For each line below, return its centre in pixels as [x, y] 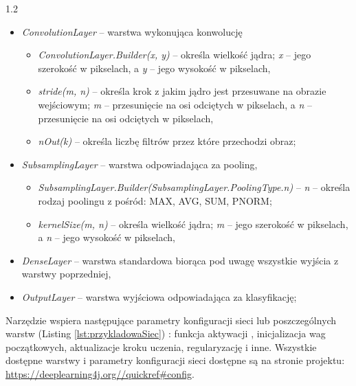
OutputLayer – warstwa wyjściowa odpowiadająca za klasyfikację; [159, 296]
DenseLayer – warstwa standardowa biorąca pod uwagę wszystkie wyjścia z [180, 260]
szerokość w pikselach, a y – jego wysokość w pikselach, [154, 68]
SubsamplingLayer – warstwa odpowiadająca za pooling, [140, 164]
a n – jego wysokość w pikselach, [107, 237]
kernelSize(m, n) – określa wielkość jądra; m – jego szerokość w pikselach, [193, 224]
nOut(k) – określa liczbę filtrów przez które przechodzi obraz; [167, 141]
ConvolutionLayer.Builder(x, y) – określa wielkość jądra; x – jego [175, 55]
